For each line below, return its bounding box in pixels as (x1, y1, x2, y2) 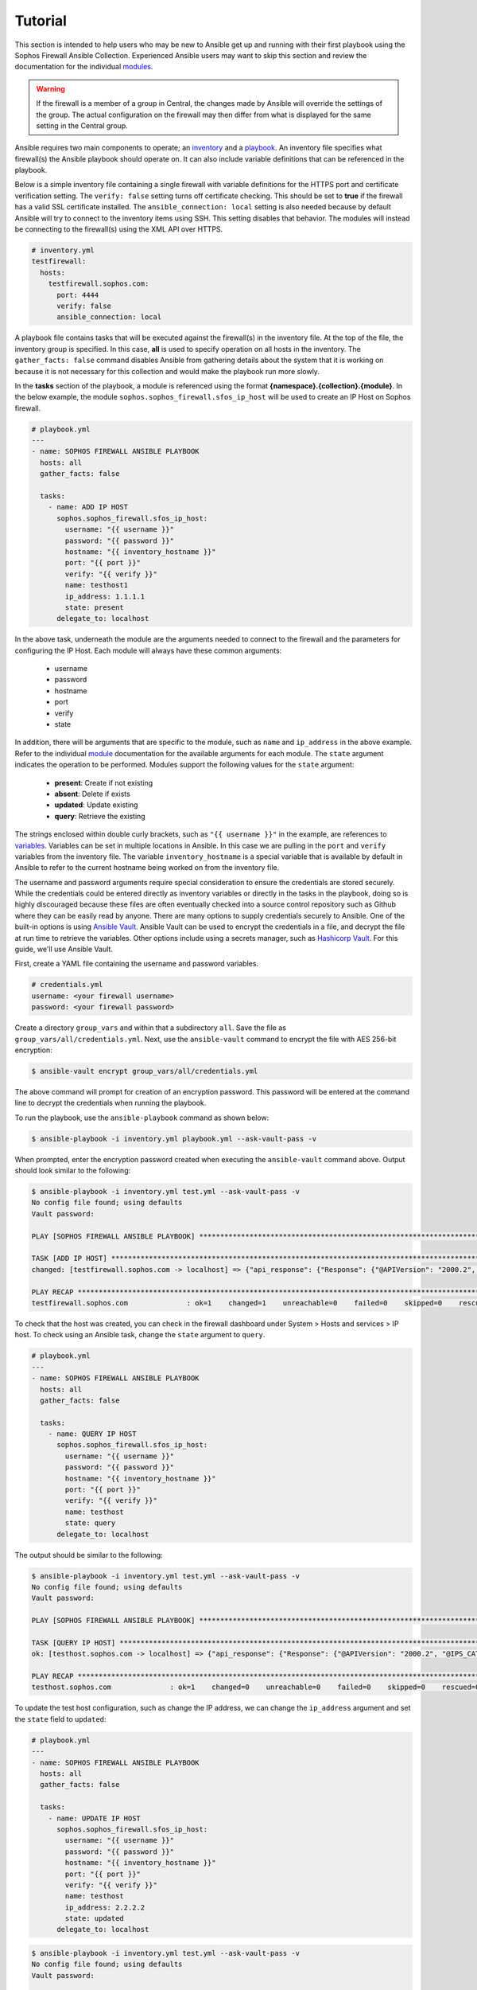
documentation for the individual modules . (14, 62, 153, 72)
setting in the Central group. (36, 120, 129, 131)
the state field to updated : (14, 1714, 107, 1723)
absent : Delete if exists (54, 789, 130, 798)
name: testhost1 (64, 581, 129, 590)
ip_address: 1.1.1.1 (64, 591, 145, 601)
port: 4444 (56, 291, 99, 299)
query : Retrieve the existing (54, 811, 146, 821)
